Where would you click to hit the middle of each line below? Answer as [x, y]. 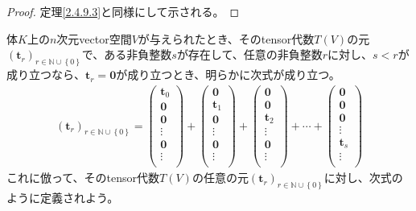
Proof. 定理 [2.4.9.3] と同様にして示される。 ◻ [123, 11]
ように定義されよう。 [63, 198]
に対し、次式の [363, 178]
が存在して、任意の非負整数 [249, 54]
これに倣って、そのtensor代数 [83, 178]
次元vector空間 [94, 38]
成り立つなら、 [46, 74]
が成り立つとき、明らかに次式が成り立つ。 [228, 74]
